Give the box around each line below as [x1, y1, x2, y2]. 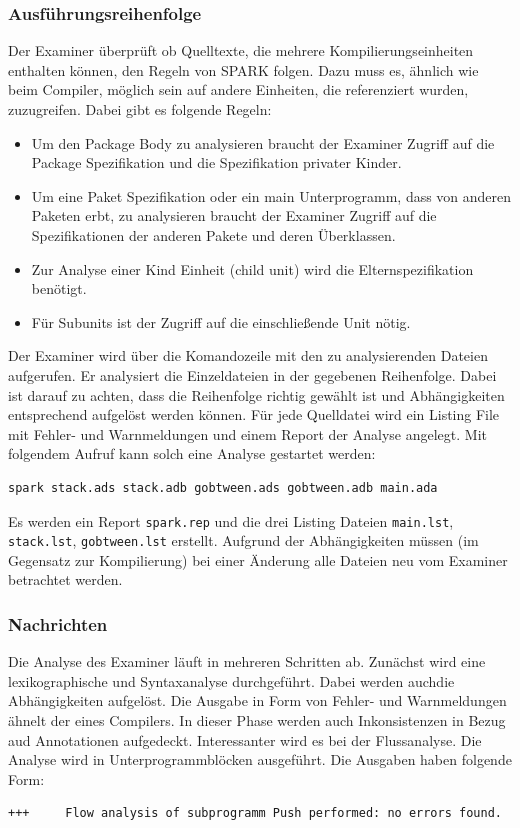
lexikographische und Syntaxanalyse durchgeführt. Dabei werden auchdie [8, 670, 455, 691]
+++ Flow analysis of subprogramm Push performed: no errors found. [8, 806, 502, 821]
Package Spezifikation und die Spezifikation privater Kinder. [31, 152, 402, 173]
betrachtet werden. [8, 569, 123, 590]
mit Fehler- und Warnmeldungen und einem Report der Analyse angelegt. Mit [8, 423, 487, 444]
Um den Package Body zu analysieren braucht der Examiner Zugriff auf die [31, 132, 495, 153]
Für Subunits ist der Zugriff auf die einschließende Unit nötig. [31, 311, 411, 332]
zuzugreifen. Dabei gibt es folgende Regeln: [8, 99, 272, 119]
